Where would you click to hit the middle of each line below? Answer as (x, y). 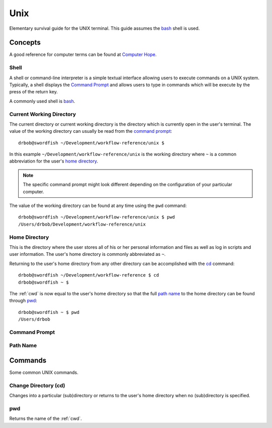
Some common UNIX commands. (44, 372)
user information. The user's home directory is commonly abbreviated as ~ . (87, 254)
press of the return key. (33, 92)
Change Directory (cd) (37, 385)
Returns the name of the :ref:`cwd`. (46, 418)
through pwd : (23, 301)
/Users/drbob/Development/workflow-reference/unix (82, 224)
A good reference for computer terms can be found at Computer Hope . (83, 55)
